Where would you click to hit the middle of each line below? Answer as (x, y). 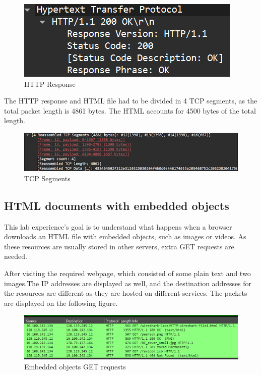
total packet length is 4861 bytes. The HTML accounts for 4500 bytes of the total (130, 110)
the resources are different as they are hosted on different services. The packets (126, 293)
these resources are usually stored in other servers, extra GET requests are (119, 246)
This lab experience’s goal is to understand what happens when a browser (118, 226)
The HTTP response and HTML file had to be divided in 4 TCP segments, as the (131, 101)
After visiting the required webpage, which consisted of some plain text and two (127, 273)
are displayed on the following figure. (61, 303)
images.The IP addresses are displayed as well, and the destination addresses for (128, 283)
